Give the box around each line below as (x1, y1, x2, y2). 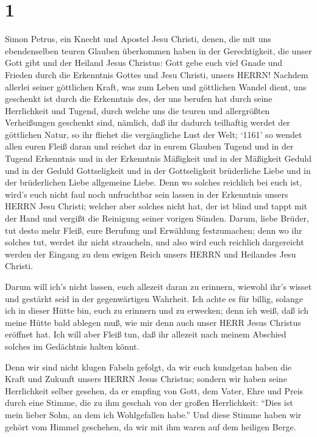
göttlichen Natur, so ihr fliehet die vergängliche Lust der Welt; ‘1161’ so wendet (5, 128, 302, 140)
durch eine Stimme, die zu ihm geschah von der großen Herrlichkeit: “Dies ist (5, 396, 293, 409)
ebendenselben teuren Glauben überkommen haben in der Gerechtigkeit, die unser (5, 44, 312, 57)
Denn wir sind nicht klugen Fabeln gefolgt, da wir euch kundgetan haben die (5, 360, 291, 373)
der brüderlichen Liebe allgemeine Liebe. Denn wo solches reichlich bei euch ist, (5, 176, 302, 189)
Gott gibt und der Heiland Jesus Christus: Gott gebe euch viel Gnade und (5, 56, 283, 69)
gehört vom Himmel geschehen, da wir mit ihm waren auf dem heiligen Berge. (5, 420, 296, 433)
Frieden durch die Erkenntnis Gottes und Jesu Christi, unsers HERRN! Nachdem (5, 68, 308, 81)
